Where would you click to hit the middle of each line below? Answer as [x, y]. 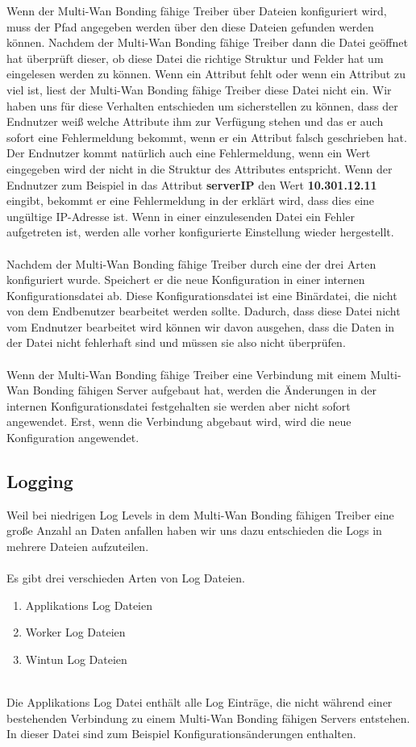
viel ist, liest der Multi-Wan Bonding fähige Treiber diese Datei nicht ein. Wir [199, 89]
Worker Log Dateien [75, 632]
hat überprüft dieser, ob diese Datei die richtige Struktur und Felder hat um [195, 58]
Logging [40, 481]
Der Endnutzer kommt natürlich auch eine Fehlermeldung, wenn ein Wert [189, 153]
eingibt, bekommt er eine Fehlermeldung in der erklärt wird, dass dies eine [191, 200]
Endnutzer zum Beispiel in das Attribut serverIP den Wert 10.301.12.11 [192, 184]
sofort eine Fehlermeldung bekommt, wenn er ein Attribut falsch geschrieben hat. [207, 137]
